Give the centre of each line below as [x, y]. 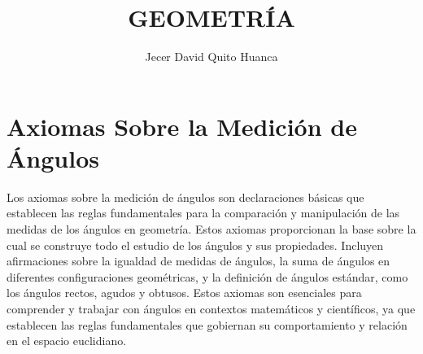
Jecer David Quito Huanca [211, 57]
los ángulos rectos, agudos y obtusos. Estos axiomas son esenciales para [184, 293]
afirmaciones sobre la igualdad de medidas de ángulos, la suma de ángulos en [198, 261]
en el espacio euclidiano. [67, 341]
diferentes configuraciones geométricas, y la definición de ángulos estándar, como [207, 276]
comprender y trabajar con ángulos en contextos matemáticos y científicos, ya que [211, 308]
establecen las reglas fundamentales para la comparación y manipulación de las [203, 213]
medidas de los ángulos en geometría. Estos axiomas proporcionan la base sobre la [211, 229]
